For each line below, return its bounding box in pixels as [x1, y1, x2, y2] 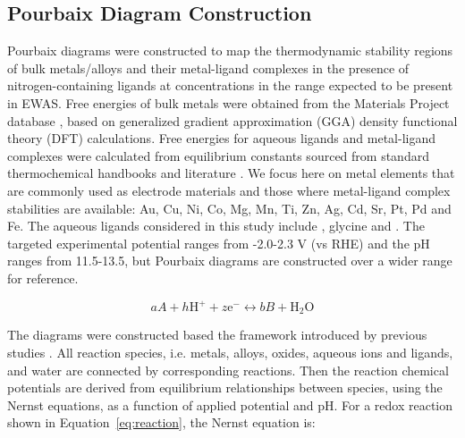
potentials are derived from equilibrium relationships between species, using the [7, 378, 443, 397]
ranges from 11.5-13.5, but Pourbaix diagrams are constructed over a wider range [7, 251, 452, 270]
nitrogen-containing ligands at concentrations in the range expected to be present [7, 76, 453, 95]
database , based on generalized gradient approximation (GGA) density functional [7, 111, 458, 130]
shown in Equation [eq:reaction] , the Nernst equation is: [7, 413, 316, 432]
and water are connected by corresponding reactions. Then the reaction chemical [7, 360, 449, 379]
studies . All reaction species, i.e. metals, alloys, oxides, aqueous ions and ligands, [7, 343, 453, 362]
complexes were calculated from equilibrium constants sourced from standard [7, 146, 429, 164]
